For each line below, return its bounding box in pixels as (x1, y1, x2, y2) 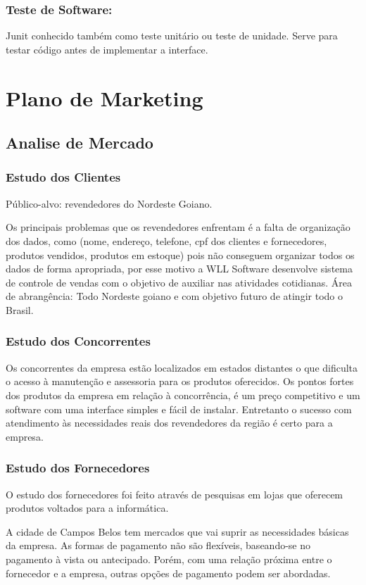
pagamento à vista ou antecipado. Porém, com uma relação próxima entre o (6, 551, 332, 566)
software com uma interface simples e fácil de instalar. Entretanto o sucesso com (6, 401, 352, 416)
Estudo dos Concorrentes (6, 332, 151, 350)
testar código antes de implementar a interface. (6, 42, 208, 56)
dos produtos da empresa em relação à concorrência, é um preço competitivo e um (6, 387, 360, 402)
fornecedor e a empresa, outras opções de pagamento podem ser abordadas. (6, 565, 331, 580)
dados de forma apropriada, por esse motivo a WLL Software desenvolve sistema (6, 261, 353, 276)
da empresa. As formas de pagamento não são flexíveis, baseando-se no (6, 538, 311, 553)
